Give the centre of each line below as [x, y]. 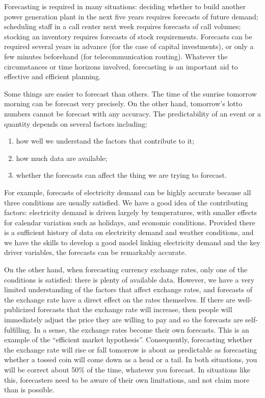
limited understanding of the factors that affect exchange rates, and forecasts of [128, 289]
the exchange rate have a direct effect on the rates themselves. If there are [120, 299]
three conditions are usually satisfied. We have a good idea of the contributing [126, 202]
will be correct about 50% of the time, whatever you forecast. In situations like [127, 369]
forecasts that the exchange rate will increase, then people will [135, 309]
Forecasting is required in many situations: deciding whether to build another [125, 6]
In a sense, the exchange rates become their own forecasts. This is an [141, 329]
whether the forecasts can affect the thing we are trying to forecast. [121, 175]
